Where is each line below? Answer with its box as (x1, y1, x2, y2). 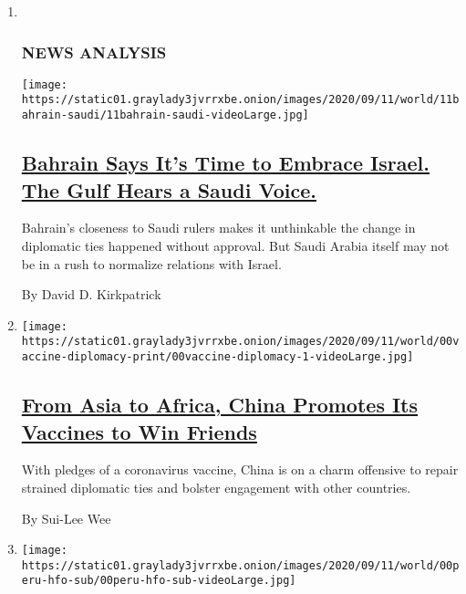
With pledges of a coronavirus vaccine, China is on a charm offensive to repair (21, 460, 459, 479)
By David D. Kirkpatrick (21, 285, 161, 304)
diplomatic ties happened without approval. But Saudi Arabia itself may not (21, 235, 450, 255)
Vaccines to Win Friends (21, 417, 257, 445)
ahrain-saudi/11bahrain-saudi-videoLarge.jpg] (21, 109, 309, 122)
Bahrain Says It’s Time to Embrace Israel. (21, 149, 430, 177)
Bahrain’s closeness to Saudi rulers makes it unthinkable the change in (21, 218, 416, 237)
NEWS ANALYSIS (21, 40, 167, 63)
